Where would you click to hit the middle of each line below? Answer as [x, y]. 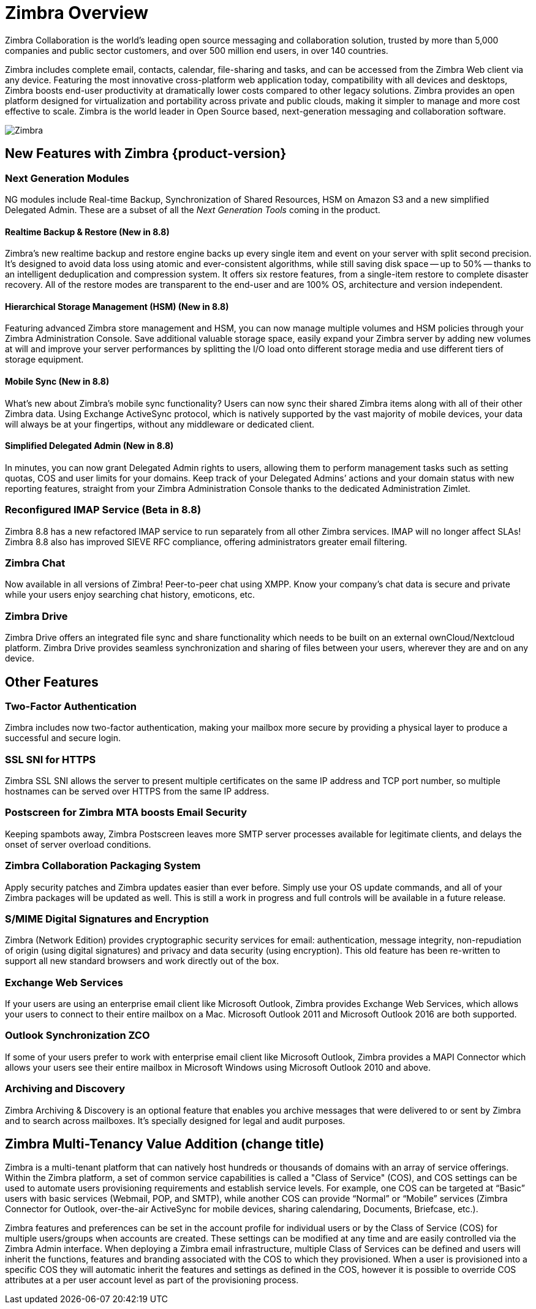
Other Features [52, 682]
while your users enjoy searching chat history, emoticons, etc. [130, 595]
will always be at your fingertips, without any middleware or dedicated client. [160, 424]
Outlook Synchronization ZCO [77, 1036]
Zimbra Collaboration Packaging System [103, 866]
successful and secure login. [63, 738]
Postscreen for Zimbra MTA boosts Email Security [126, 813]
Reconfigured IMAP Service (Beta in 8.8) [103, 510]
